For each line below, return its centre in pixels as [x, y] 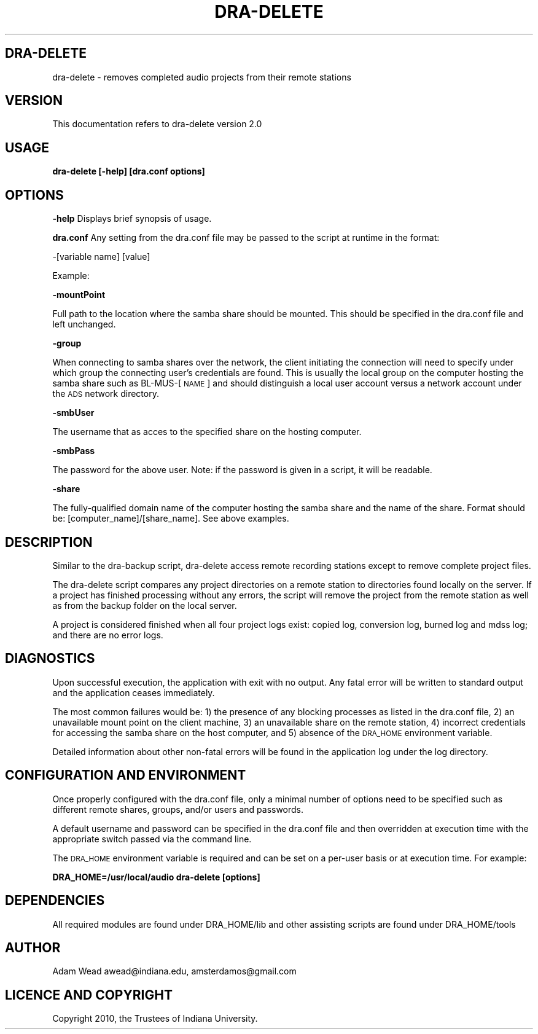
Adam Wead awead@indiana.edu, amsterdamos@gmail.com [174, 971]
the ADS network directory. [106, 394]
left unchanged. [84, 324]
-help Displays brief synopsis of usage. [132, 219]
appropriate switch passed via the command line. [152, 839]
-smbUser [73, 413]
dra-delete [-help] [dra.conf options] [129, 171]
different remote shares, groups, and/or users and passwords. [178, 809]
